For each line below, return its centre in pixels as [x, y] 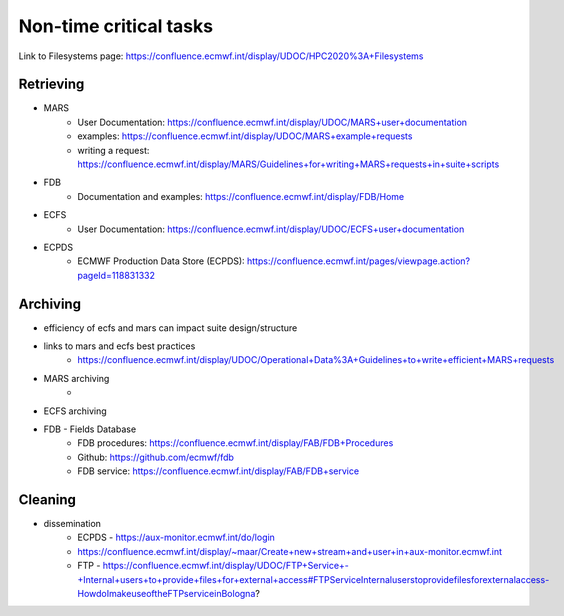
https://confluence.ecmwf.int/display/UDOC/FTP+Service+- [226, 566]
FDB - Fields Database [90, 429]
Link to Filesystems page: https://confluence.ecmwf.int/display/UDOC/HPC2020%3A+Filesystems [221, 56]
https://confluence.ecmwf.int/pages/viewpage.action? [358, 261]
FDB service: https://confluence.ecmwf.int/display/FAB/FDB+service [218, 471]
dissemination [72, 524]
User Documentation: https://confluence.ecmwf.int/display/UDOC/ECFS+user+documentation [271, 229]
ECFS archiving [75, 411]
